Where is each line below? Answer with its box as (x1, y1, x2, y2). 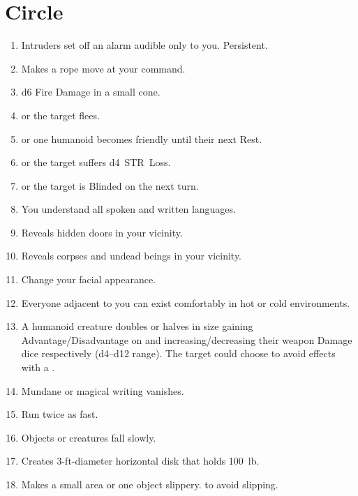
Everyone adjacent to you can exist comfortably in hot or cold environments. (21, 295, 350, 310)
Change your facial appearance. (21, 272, 156, 287)
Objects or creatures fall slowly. (21, 430, 156, 444)
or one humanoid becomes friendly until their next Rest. (21, 131, 262, 146)
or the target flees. (21, 107, 100, 122)
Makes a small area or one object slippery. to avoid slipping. (21, 477, 278, 491)
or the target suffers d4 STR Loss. (21, 155, 171, 170)
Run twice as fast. (21, 407, 98, 421)
